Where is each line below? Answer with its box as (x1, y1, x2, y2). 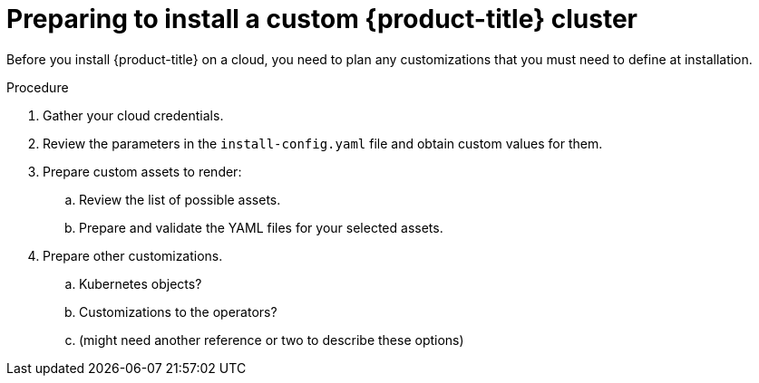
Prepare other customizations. (43, 247, 223, 263)
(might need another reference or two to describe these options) (79, 331, 464, 348)
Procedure (6, 79, 69, 95)
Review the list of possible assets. (79, 191, 281, 207)
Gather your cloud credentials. (43, 107, 224, 123)
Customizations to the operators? (79, 303, 277, 320)
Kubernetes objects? (79, 275, 202, 292)
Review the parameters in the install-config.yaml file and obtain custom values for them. (43, 135, 603, 151)
